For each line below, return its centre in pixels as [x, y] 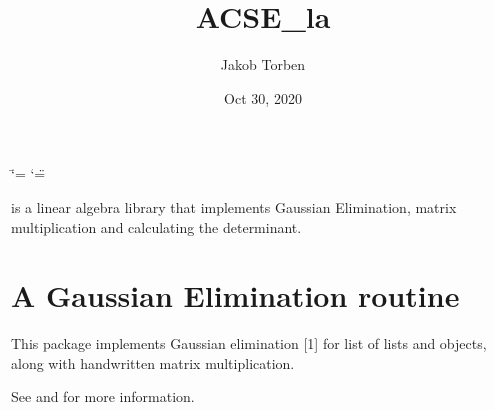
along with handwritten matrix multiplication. [153, 362]
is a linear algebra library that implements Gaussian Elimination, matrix [234, 206]
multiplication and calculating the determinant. [156, 226]
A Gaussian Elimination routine [235, 295]
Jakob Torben [263, 64]
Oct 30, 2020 [263, 97]
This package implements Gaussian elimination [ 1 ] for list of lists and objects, [249, 343]
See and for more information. [103, 396]
